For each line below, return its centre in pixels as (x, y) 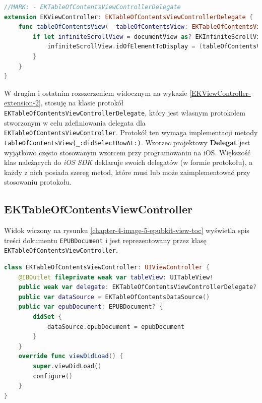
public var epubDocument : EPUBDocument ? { (91, 307)
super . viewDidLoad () (67, 366)
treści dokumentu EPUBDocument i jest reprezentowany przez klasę (105, 240)
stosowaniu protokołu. (38, 182)
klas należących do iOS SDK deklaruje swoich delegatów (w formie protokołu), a (128, 162)
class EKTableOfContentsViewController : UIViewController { (107, 267)
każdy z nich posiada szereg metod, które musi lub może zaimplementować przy (127, 172)
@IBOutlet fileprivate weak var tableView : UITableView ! (116, 277)
